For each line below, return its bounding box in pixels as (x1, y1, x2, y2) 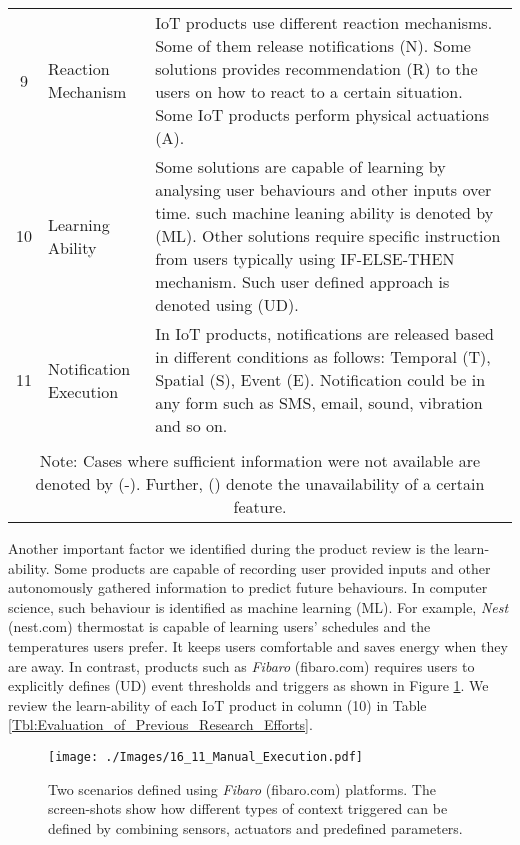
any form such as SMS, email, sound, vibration (155, 391, 483, 414)
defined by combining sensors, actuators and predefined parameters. (48, 817, 463, 838)
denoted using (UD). (155, 293, 299, 316)
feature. (233, 495, 287, 518)
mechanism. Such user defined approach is (155, 270, 450, 293)
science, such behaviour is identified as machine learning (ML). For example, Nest (8, 596, 509, 617)
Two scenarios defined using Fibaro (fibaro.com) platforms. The (48, 778, 436, 799)
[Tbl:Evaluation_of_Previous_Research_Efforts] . (8, 714, 313, 735)
